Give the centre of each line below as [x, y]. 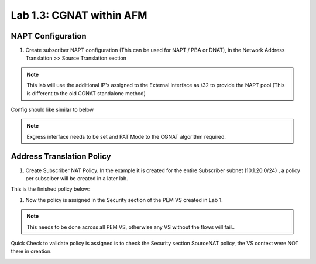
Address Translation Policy [61, 156]
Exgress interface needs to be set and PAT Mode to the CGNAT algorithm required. [126, 136]
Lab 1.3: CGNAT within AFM [79, 15]
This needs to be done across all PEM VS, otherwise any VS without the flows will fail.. [131, 227]
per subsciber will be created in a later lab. [77, 179]
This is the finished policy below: [50, 189]
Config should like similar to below [52, 110]
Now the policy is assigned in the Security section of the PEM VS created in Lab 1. [124, 200]
